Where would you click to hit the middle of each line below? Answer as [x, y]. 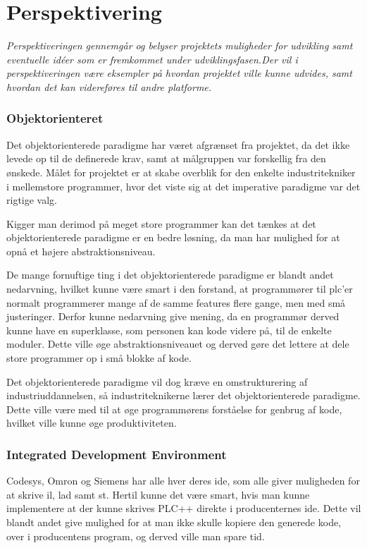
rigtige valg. [32, 200]
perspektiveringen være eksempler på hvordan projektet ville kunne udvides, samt [179, 73]
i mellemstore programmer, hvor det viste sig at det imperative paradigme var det [183, 186]
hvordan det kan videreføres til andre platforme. [109, 86]
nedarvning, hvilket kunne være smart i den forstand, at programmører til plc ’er [180, 289]
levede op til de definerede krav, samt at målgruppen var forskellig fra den [166, 158]
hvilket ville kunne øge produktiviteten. [92, 423]
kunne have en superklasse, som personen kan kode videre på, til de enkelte [169, 330]
